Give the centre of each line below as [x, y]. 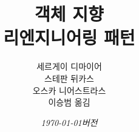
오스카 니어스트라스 [69, 90]
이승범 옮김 [69, 102]
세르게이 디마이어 [69, 66]
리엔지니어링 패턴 [69, 37]
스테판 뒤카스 [69, 78]
